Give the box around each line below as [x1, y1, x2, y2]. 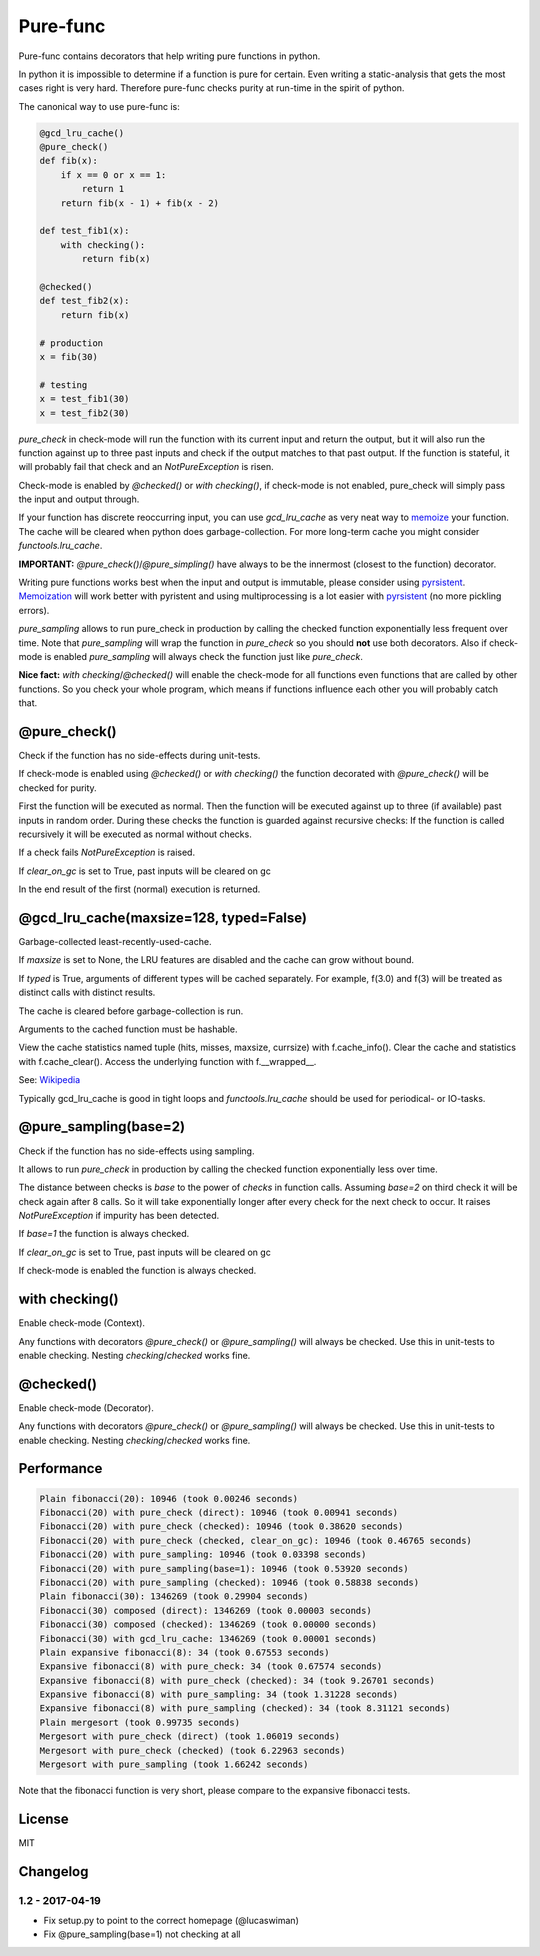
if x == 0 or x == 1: [60, 169, 167, 180]
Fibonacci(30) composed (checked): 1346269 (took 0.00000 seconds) [39, 1619, 378, 1630]
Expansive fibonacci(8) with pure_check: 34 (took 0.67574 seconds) [39, 1661, 383, 1672]
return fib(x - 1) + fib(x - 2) [60, 197, 220, 209]
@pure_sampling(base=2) [18, 1118, 185, 1135]
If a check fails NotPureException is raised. [18, 846, 195, 859]
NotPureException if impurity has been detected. [18, 1210, 220, 1222]
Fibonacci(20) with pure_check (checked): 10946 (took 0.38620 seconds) [39, 1521, 404, 1532]
